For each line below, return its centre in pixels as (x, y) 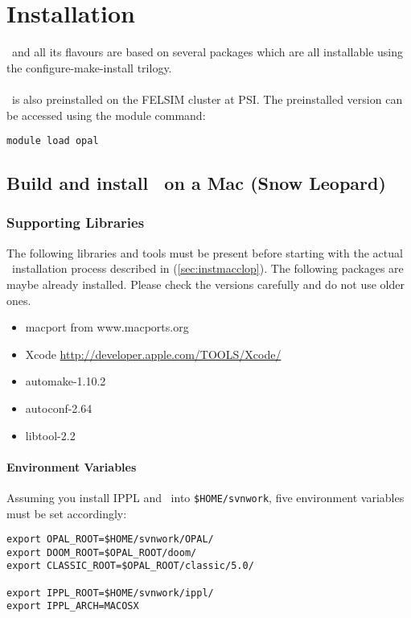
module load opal (53, 141)
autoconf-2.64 (59, 408)
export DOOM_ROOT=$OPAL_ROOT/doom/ (102, 552)
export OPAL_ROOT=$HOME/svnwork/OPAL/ (110, 540)
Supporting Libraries (76, 222)
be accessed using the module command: (106, 115)
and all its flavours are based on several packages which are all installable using (208, 52)
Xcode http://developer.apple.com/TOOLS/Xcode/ (153, 354)
